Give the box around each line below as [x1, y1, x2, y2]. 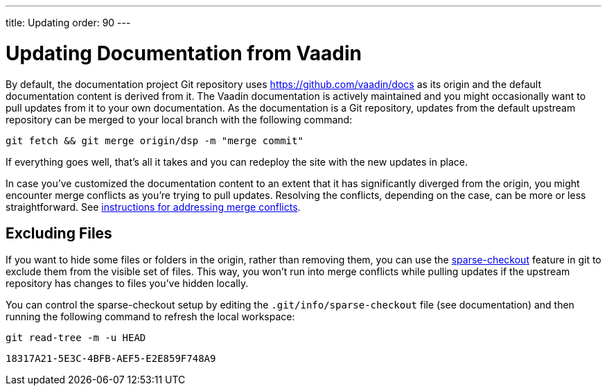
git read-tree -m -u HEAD [6, 332, 146, 344]
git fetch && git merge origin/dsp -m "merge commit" [6, 134, 303, 146]
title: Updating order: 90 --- [6, 17, 131, 28]
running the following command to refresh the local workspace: [6, 311, 295, 323]
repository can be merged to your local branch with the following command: [6, 113, 353, 125]
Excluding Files [6, 224, 112, 242]
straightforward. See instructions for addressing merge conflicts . [6, 200, 301, 213]
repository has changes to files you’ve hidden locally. [6, 277, 249, 290]
